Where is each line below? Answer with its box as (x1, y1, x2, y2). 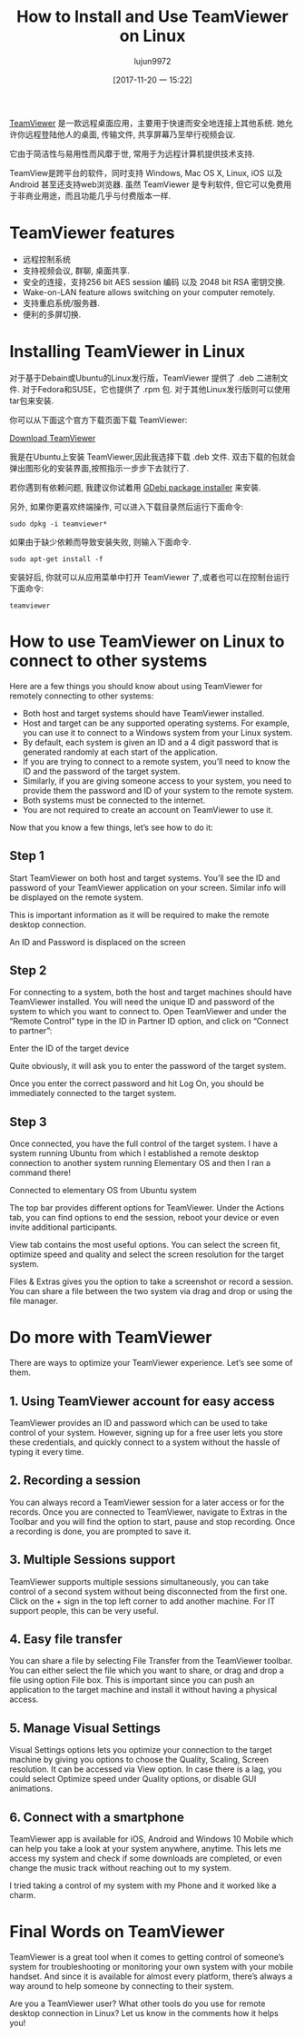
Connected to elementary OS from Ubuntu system (9, 1185, 197, 1196)
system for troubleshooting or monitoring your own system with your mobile (9, 1961, 293, 1972)
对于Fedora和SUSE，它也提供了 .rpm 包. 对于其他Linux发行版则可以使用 (21, 383, 290, 394)
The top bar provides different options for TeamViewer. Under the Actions (9, 1202, 285, 1213)
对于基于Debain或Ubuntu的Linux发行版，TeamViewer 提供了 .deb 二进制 (9, 372, 280, 383)
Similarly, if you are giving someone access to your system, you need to (22, 775, 292, 786)
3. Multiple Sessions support (9, 1552, 175, 1567)
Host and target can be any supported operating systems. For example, (22, 717, 290, 728)
